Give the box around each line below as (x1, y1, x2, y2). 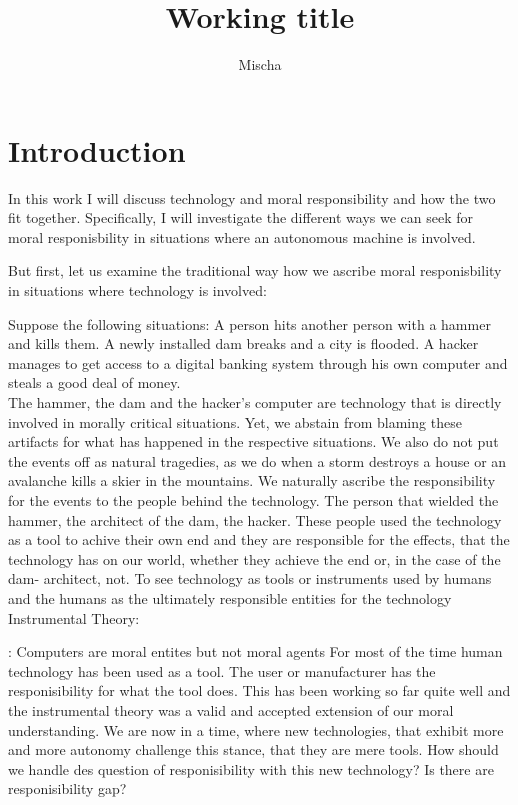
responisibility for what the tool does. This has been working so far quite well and (8, 680, 511, 701)
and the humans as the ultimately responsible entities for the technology (8, 587, 452, 608)
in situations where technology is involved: (8, 280, 267, 301)
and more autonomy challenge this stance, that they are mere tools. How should (8, 739, 499, 760)
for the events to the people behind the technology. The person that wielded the (8, 489, 499, 510)
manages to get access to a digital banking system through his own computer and (8, 352, 508, 373)
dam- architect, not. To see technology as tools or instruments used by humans (8, 568, 492, 589)
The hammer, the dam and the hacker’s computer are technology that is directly (8, 392, 502, 412)
